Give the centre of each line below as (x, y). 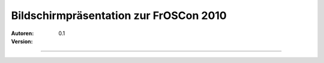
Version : (22, 41)
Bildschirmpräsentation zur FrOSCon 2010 (119, 15)
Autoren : (22, 33)
